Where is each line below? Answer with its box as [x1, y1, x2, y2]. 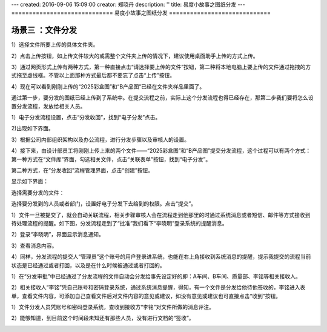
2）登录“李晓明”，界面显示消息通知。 [11, 231, 104, 238]
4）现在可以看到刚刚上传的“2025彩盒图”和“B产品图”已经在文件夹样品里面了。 [11, 82, 205, 90]
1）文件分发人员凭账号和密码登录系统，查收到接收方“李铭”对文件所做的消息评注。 [11, 304, 215, 311]
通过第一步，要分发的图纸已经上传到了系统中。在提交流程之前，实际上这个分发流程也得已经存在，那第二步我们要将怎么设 [11, 94, 314, 101]
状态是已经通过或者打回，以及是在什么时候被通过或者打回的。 [11, 261, 165, 269]
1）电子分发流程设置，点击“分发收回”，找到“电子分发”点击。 [11, 114, 161, 121]
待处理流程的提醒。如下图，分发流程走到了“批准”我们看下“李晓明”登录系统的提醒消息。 [11, 219, 228, 227]
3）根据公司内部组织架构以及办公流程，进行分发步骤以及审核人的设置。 [11, 136, 190, 143]
